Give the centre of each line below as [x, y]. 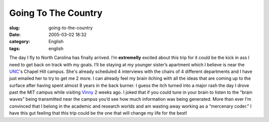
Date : [15, 34]
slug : [14, 28]
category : [20, 42]
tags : [15, 48]
